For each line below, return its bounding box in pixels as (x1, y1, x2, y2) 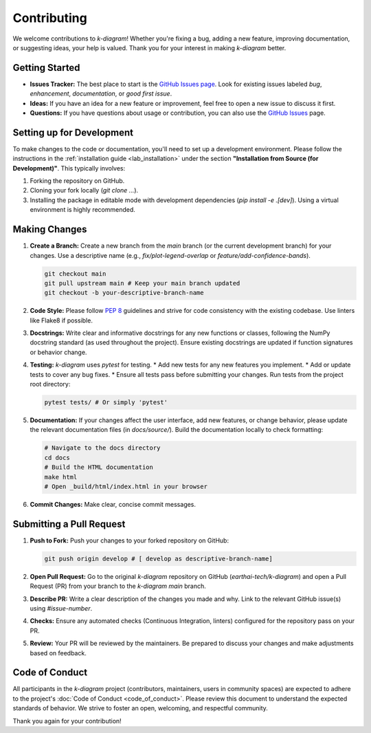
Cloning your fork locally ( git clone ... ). (30, 186, 139, 195)
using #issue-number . (30, 604, 93, 612)
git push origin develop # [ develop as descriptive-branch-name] (44, 554, 273, 562)
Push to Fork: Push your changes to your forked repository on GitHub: (30, 536, 229, 545)
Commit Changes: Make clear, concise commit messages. (30, 500, 196, 508)
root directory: (30, 380, 71, 389)
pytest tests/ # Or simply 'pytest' (44, 399, 168, 406)
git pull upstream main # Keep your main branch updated (44, 279, 240, 287)
